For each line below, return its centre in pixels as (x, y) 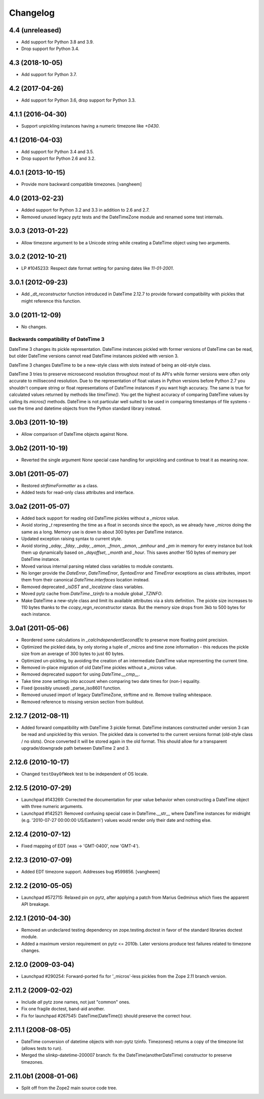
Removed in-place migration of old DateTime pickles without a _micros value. (99, 667)
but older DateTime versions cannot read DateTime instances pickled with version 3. (94, 356)
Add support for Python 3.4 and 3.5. (57, 152)
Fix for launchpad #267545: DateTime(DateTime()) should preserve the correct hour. (106, 1016)
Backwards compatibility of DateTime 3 (57, 340)
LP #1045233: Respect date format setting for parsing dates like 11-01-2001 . (98, 268)
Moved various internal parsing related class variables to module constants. (97, 566)
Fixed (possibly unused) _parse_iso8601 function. (71, 688)
